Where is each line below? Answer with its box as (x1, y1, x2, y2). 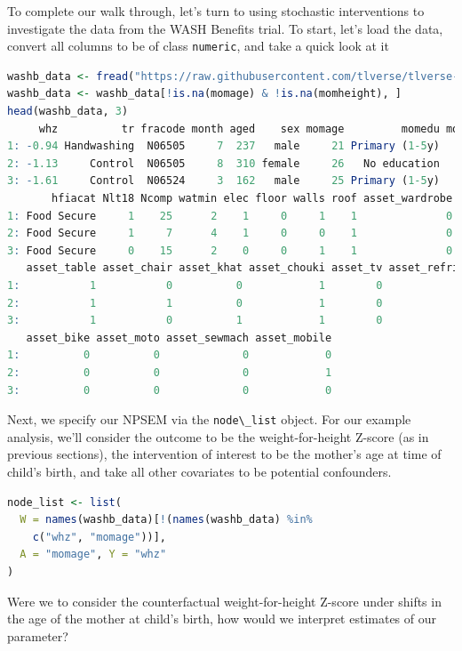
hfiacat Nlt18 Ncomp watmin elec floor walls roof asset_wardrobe (52, 192, 453, 205)
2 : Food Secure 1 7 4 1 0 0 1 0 (7, 227, 453, 240)
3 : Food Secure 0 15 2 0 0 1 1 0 (7, 244, 453, 257)
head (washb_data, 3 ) (7, 105, 129, 118)
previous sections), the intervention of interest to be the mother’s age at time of (7, 445, 442, 463)
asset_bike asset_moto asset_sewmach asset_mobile (26, 331, 332, 344)
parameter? (7, 626, 68, 645)
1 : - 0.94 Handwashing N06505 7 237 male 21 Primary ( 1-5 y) (7, 140, 440, 153)
